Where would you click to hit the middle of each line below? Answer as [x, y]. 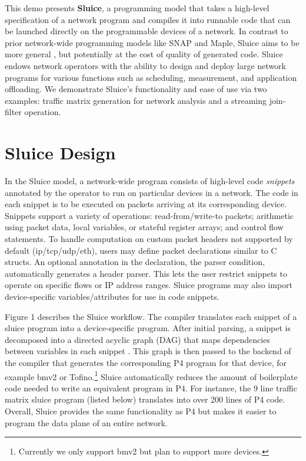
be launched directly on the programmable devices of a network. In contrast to [147, 31]
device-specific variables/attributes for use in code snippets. [112, 296]
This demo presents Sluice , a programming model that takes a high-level [137, 8]
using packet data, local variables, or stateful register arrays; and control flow [144, 227]
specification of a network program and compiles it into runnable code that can [148, 19]
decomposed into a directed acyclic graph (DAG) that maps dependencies [137, 339]
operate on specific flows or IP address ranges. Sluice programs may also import [149, 285]
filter [13, 112]
